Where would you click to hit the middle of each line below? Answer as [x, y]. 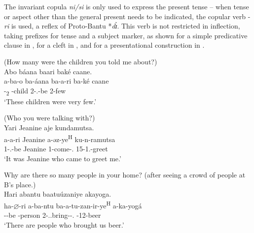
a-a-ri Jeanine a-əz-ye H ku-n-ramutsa [60, 138]
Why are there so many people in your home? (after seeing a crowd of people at [125, 175]
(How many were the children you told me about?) [81, 61]
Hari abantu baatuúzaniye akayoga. [58, 194]
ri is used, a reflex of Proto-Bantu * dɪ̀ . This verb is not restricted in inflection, [122, 26]
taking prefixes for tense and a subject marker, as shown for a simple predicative [126, 35]
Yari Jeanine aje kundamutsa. [49, 128]
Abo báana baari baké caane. [48, 71]
